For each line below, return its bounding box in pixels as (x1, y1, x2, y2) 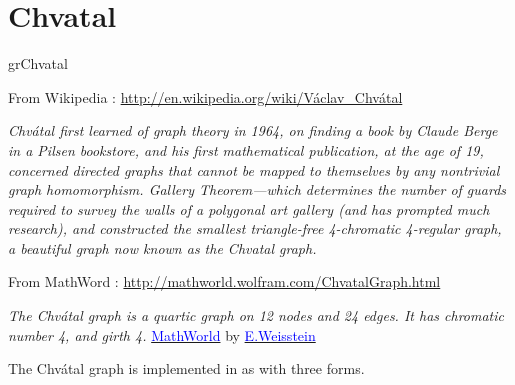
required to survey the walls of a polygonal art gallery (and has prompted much (8, 198, 490, 219)
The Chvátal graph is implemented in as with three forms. (8, 358, 365, 379)
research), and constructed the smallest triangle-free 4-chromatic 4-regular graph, (8, 218, 502, 239)
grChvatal (8, 53, 68, 74)
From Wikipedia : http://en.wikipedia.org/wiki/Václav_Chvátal (8, 86, 403, 107)
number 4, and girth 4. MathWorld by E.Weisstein (8, 324, 316, 345)
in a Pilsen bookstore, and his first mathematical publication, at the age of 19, (8, 139, 484, 160)
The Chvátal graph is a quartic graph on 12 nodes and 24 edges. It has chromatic (8, 305, 504, 326)
